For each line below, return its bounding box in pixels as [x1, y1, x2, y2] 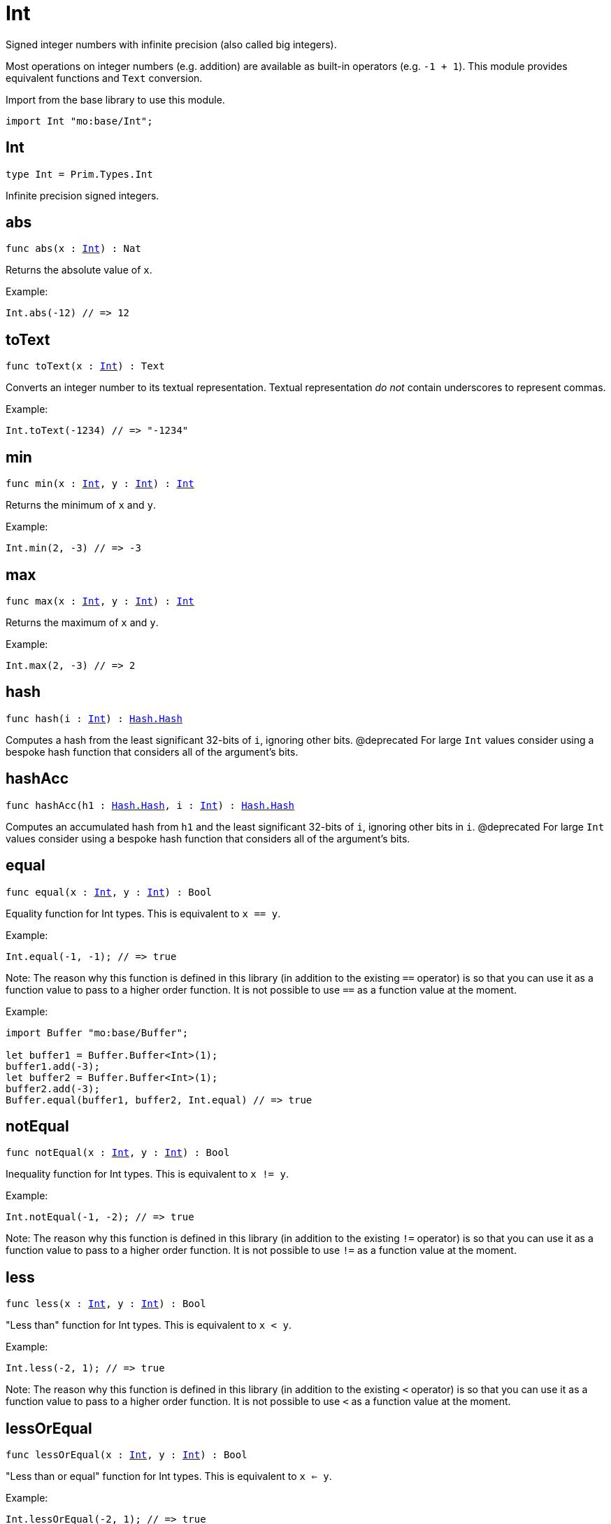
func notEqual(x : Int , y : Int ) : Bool [6, 1147, 230, 1159]
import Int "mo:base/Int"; [6, 115, 153, 127]
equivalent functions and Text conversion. [6, 71, 203, 84]
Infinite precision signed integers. [6, 189, 159, 202]
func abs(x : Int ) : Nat [6, 243, 141, 255]
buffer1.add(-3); [6, 1060, 100, 1072]
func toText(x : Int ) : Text [6, 360, 165, 372]
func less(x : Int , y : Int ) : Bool [6, 1298, 206, 1310]
